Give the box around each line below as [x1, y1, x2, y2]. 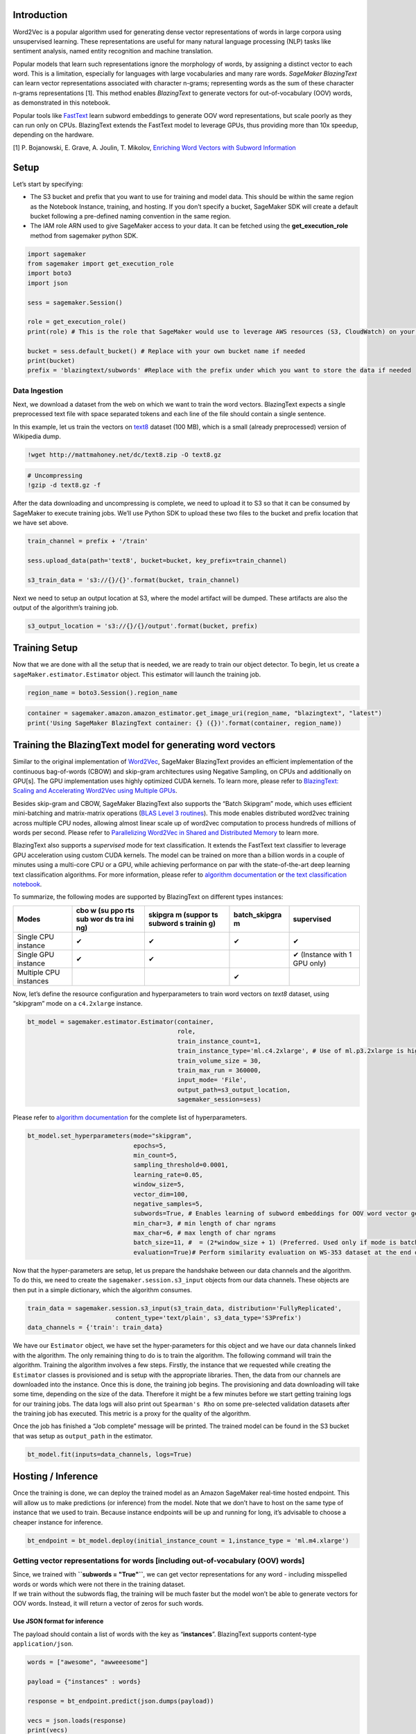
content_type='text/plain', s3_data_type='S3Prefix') [114, 1314, 302, 1321]
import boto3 [27, 269, 72, 277]
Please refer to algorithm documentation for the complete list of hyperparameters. [12, 1113, 248, 1122]
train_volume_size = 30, [177, 1056, 262, 1065]
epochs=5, [133, 1142, 166, 1149]
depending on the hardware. [12, 130, 94, 139]
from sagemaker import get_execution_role [27, 260, 174, 268]
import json [27, 279, 69, 287]
